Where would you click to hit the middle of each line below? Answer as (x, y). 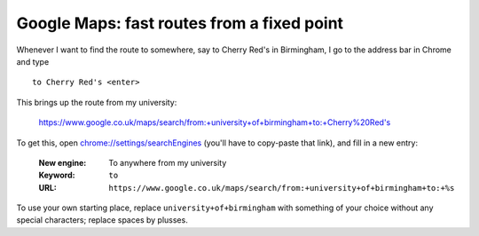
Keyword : (57, 175)
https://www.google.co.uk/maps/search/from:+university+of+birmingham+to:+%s (282, 188)
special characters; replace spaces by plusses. (102, 220)
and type (33, 61)
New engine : (63, 162)
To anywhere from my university (168, 162)
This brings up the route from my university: (97, 102)
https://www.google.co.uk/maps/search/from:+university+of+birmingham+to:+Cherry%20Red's (215, 122)
